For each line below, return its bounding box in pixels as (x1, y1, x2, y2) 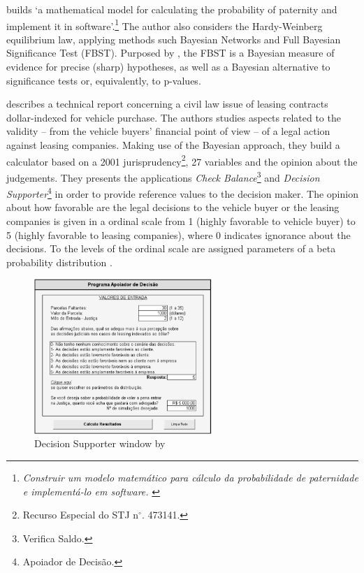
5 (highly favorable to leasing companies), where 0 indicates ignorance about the (6, 227, 351, 242)
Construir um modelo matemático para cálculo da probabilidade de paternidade (22, 470, 358, 484)
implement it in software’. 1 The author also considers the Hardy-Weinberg (6, 16, 323, 33)
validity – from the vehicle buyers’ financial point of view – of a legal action (6, 124, 330, 138)
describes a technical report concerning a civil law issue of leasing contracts (6, 96, 328, 111)
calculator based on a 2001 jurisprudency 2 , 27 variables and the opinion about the (6, 152, 358, 168)
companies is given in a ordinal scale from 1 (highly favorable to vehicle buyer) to (6, 213, 356, 228)
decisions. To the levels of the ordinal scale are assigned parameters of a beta (6, 241, 336, 256)
